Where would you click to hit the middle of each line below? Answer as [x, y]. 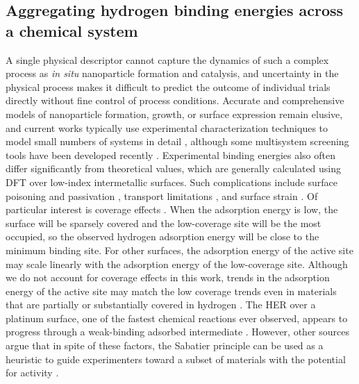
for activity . [32, 373]
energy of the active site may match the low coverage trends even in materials [171, 291]
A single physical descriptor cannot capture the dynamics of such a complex [167, 59]
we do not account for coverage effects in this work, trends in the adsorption [168, 277]
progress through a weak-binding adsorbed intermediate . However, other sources [177, 332]
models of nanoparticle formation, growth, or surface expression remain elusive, [174, 114]
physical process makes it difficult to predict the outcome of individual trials [168, 86]
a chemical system [72, 30]
